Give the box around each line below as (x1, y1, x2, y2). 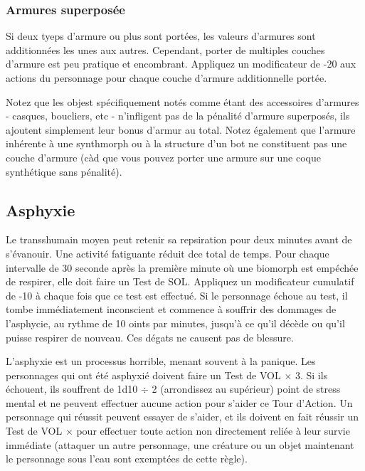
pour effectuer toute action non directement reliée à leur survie (76, 423, 350, 438)
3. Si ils (295, 367, 328, 382)
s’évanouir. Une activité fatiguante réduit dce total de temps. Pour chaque (6, 245, 329, 260)
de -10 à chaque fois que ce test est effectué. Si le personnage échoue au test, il (6, 287, 348, 302)
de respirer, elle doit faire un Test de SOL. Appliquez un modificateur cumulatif (6, 274, 354, 289)
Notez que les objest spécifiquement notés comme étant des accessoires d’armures (6, 94, 359, 109)
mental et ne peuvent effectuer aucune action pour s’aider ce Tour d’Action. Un (6, 395, 353, 410)
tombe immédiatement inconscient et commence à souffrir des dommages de (6, 302, 337, 317)
